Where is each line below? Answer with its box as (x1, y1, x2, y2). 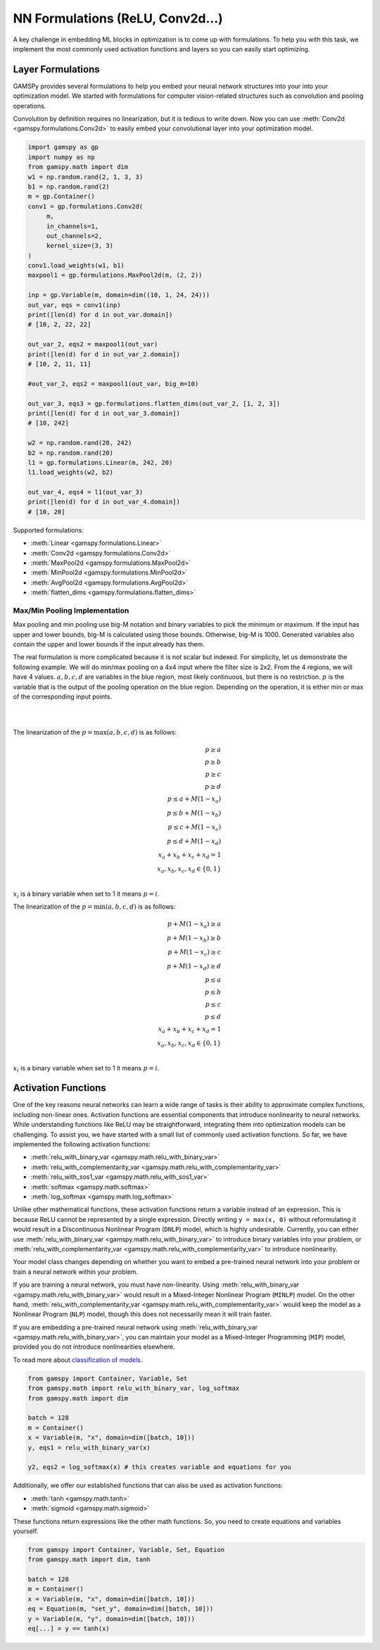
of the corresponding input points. (13, 692, 113, 701)
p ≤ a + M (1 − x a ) (167, 795, 222, 805)
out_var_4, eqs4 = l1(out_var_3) (27, 488, 144, 496)
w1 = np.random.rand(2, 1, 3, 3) (27, 173, 144, 181)
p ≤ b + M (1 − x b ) (166, 809, 222, 818)
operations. (13, 101, 46, 110)
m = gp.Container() (27, 192, 95, 201)
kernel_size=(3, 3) (46, 242, 114, 250)
